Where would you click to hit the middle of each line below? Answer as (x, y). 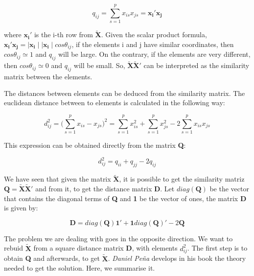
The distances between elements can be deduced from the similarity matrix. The (125, 93)
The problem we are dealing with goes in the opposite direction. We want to (118, 238)
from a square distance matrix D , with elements (105, 248)
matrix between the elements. (48, 77)
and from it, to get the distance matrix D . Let (105, 189)
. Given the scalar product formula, (154, 34)
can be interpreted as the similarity (196, 65)
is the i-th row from (63, 34)
